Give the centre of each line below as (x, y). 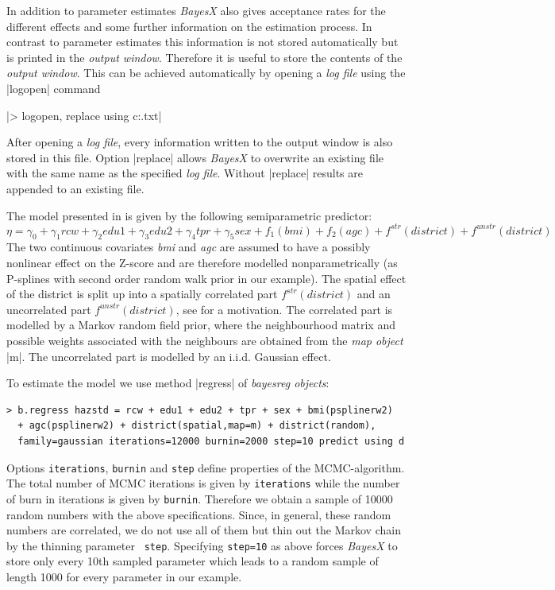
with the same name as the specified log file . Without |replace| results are (185, 173)
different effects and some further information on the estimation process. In (189, 26)
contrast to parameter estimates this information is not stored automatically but (202, 42)
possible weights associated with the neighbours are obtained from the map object (205, 340)
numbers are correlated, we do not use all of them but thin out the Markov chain (204, 530)
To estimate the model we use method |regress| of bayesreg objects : (168, 383)
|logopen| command (54, 88)
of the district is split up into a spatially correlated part (142, 294)
